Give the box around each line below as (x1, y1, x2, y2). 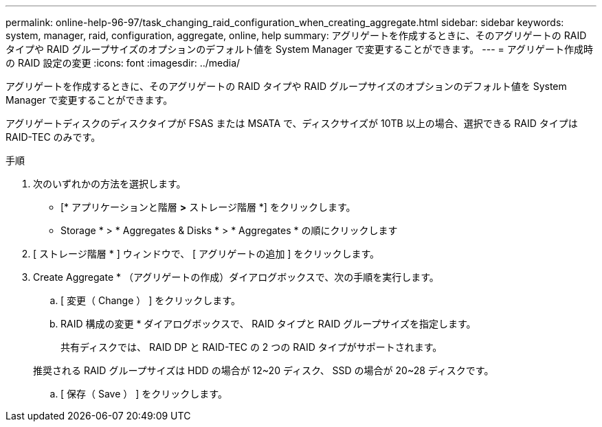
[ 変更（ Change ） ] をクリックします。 (60, 295, 241, 306)
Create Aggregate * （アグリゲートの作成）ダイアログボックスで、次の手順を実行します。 (33, 271, 439, 283)
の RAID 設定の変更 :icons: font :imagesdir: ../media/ (5, 57, 241, 69)
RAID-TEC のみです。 (5, 131, 101, 143)
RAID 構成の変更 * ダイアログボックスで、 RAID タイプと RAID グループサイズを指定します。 (60, 318, 476, 330)
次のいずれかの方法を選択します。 (33, 178, 186, 189)
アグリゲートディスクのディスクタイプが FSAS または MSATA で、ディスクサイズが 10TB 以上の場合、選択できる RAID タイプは (5, 117, 578, 129)
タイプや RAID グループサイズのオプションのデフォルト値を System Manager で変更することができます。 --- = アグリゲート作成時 (5, 43, 594, 55)
